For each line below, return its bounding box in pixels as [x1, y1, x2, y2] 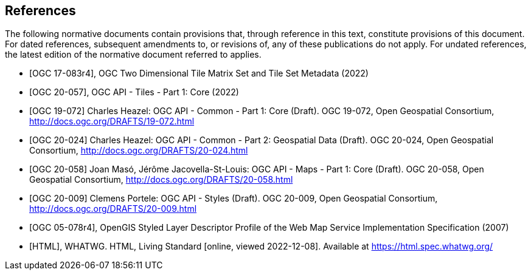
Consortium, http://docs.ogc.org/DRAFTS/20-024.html [29, 145, 248, 156]
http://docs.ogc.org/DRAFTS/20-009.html [29, 203, 197, 214]
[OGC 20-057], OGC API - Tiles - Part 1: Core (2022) [29, 87, 239, 98]
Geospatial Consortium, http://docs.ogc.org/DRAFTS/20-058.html [29, 174, 293, 185]
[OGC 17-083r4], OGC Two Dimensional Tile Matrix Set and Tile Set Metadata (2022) [29, 68, 369, 79]
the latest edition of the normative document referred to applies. [5, 49, 262, 60]
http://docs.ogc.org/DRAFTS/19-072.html [29, 116, 195, 127]
